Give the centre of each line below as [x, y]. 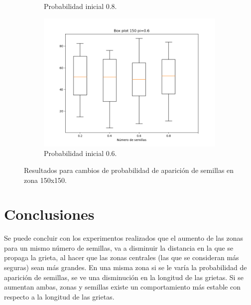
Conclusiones [49, 214]
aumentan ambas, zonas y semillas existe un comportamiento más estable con [122, 287]
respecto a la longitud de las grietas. [59, 296]
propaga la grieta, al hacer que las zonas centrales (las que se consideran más [122, 257]
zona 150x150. [45, 180]
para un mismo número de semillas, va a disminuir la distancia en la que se [119, 247]
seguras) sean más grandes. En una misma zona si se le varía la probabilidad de [125, 267]
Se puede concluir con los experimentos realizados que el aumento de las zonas [124, 238]
